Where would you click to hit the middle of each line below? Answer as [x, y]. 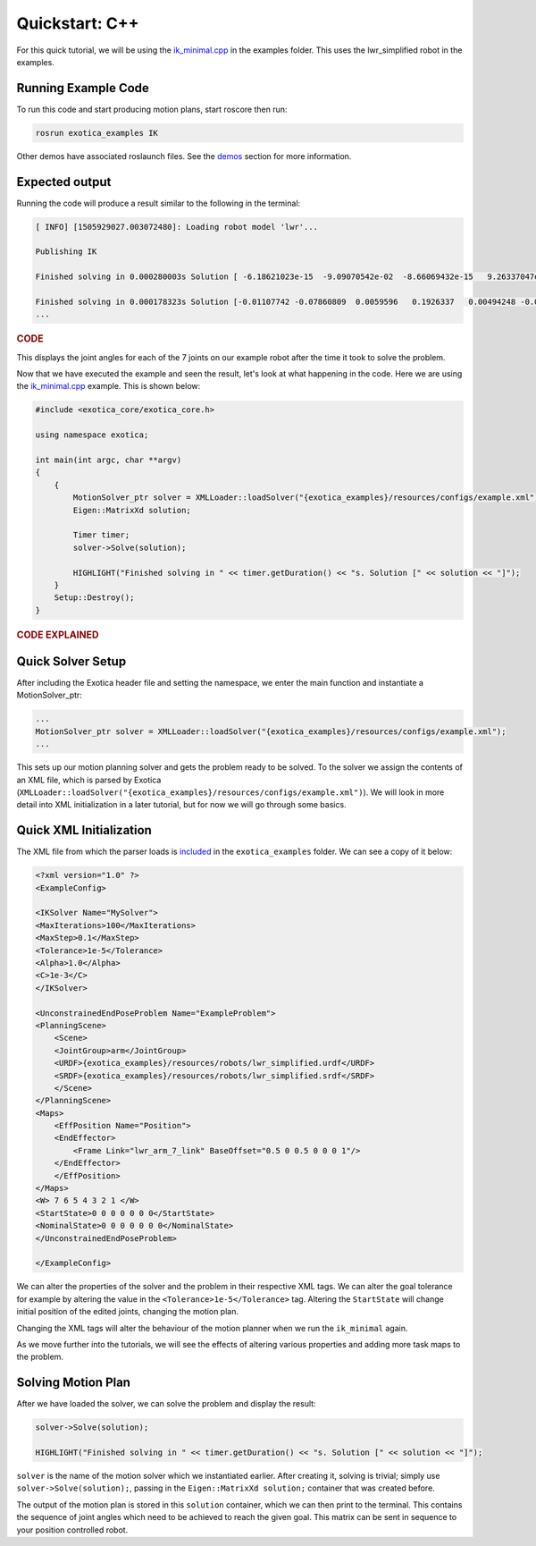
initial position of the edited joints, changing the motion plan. [127, 1312]
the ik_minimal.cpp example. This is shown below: [109, 386]
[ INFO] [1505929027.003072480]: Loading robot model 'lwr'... [177, 227]
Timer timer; [101, 535]
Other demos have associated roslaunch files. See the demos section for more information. [184, 156]
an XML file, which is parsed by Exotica [89, 780]
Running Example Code [83, 88]
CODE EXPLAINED [58, 635]
